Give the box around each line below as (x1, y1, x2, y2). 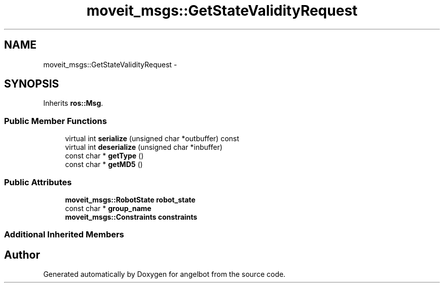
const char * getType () (65, 151, 144, 160)
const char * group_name (65, 203, 152, 213)
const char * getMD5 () (65, 160, 143, 169)
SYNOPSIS (4, 77, 59, 91)
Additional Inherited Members (4, 229, 124, 240)
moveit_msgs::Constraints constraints (65, 212, 198, 221)
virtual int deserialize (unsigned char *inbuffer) (65, 143, 223, 152)
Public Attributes (4, 177, 72, 187)
